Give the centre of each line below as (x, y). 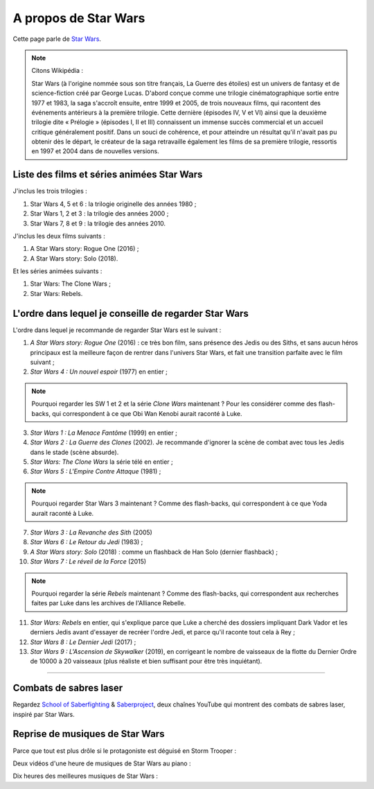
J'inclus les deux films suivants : (59, 236)
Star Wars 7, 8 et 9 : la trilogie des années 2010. (98, 223)
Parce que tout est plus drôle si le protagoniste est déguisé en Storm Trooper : (125, 751)
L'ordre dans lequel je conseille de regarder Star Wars (131, 313)
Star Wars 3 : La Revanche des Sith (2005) (91, 532)
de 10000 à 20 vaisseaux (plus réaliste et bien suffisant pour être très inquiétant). (146, 661)
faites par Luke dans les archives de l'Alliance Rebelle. (109, 603)
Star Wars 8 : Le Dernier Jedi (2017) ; (83, 642)
